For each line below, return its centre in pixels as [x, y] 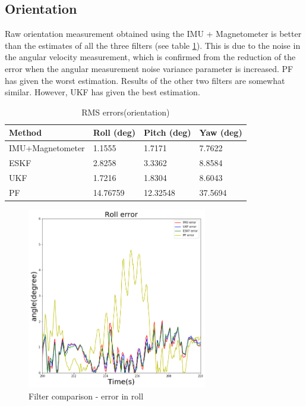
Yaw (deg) [221, 132]
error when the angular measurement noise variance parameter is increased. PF [149, 68]
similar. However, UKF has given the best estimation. [102, 92]
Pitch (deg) [167, 132]
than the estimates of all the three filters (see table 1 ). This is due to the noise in [153, 45]
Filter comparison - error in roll [86, 396]
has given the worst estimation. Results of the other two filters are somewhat [145, 80]
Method [26, 132]
